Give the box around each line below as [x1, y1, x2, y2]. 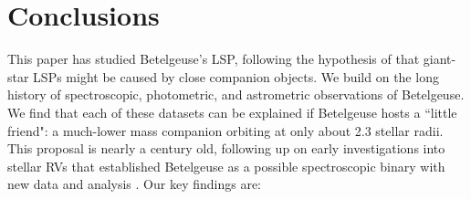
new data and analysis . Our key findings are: [7, 174, 261, 194]
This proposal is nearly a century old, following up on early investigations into [7, 139, 445, 158]
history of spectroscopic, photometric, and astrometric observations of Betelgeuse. [7, 85, 465, 104]
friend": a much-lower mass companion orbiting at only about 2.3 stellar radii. [7, 120, 444, 140]
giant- [423, 49, 456, 68]
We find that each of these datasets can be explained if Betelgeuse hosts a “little [7, 102, 457, 121]
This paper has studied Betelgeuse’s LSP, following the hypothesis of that [7, 49, 420, 68]
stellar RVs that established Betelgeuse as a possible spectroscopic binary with [7, 156, 445, 175]
